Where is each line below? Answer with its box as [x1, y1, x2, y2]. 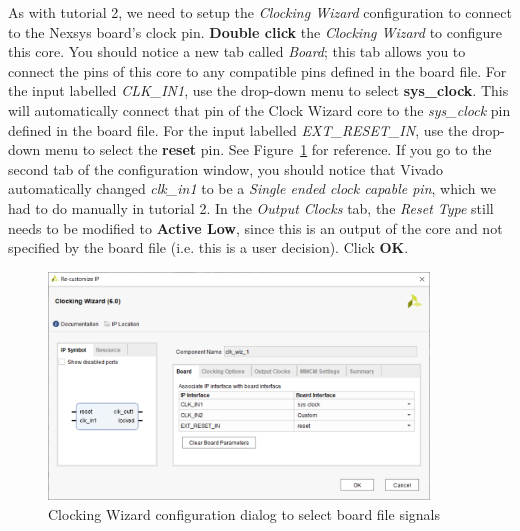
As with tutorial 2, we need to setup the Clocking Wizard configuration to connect [8, 2, 512, 22]
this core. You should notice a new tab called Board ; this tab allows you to [8, 41, 466, 62]
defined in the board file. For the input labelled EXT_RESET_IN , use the [8, 119, 468, 140]
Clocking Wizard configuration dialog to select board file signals [48, 503, 440, 524]
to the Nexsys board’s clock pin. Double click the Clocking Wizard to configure [8, 21, 503, 42]
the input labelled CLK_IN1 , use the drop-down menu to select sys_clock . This [8, 80, 509, 101]
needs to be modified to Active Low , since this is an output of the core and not [8, 217, 503, 238]
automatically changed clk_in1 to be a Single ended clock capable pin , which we [8, 178, 497, 199]
